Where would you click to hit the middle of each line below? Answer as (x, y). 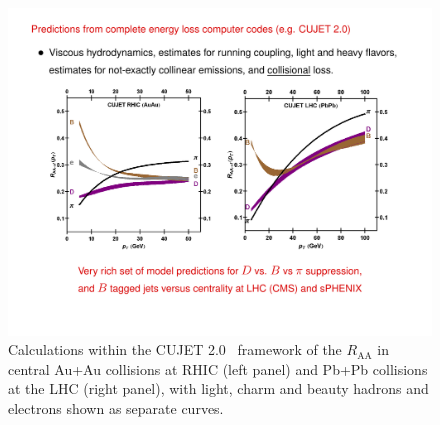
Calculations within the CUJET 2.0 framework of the (175, 349)
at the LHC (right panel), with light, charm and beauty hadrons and (218, 388)
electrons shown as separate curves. (116, 407)
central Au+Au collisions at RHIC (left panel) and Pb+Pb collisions (218, 368)
